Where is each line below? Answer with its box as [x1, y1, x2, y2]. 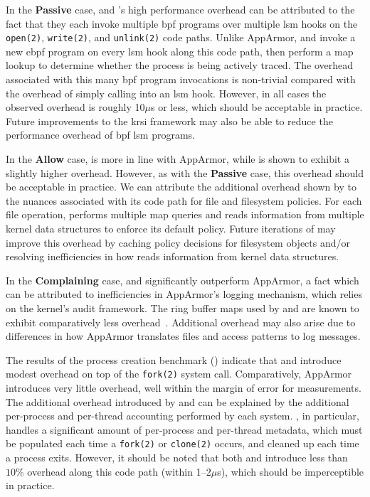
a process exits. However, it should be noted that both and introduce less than [6, 450, 348, 464]
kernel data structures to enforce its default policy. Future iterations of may [6, 220, 336, 235]
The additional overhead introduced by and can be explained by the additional [6, 394, 349, 409]
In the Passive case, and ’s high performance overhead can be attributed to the [6, 2, 355, 16]
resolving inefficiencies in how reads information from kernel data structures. [6, 249, 339, 264]
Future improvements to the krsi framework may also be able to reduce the [6, 113, 333, 128]
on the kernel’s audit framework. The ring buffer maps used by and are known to [6, 300, 359, 315]
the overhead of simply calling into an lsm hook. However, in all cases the [6, 85, 327, 100]
